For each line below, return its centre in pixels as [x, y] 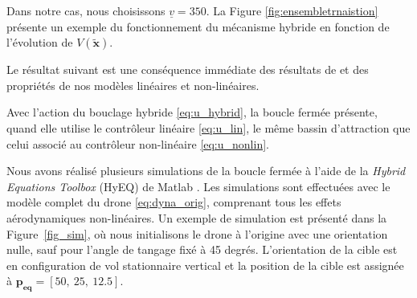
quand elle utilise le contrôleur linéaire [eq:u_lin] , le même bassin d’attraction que [208, 127]
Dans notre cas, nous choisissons [86, 10]
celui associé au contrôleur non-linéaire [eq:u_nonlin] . [138, 143]
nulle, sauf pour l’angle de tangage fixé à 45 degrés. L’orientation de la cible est [202, 249]
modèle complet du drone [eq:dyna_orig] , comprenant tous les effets [174, 202]
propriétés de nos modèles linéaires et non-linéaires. [133, 85]
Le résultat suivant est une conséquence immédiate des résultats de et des [188, 69]
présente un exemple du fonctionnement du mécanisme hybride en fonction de [198, 26]
